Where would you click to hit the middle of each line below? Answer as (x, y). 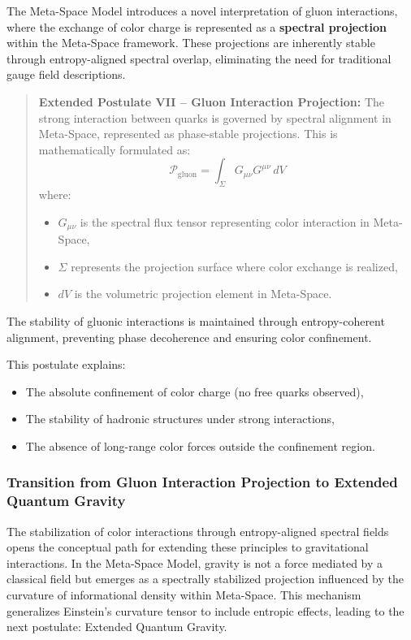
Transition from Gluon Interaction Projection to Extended (202, 482)
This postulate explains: (66, 364)
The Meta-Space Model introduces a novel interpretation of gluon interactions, (202, 11)
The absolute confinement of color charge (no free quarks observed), (195, 391)
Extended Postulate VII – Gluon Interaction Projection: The (212, 101)
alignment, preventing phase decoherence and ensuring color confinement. (189, 337)
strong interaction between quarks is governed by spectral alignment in (215, 117)
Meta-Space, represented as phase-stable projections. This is (188, 134)
